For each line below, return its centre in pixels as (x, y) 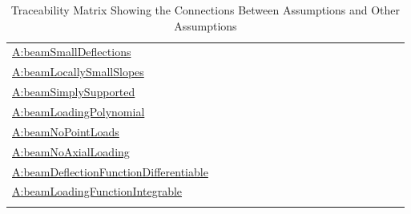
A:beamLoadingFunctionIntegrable (97, 191)
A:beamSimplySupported (74, 92)
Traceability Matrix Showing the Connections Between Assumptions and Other (205, 10)
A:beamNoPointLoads (66, 131)
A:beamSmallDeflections (72, 52)
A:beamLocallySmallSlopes (78, 72)
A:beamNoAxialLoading (71, 151)
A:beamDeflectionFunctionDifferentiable (110, 171)
